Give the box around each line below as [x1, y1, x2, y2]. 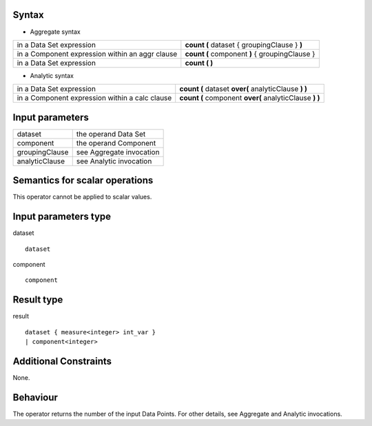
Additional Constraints [12, 355, 112, 367]
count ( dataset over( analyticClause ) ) [179, 84, 308, 94]
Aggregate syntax [30, 28, 81, 36]
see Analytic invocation [76, 156, 152, 165]
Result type [12, 294, 63, 306]
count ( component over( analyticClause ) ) [179, 93, 320, 103]
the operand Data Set [76, 129, 146, 139]
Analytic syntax [30, 71, 74, 79]
